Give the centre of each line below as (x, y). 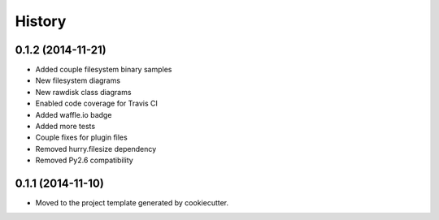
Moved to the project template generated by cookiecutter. (132, 203)
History (41, 21)
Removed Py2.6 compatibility (84, 160)
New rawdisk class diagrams (83, 92)
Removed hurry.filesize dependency (96, 149)
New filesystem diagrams (78, 80)
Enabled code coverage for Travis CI (97, 104)
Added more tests (65, 127)
